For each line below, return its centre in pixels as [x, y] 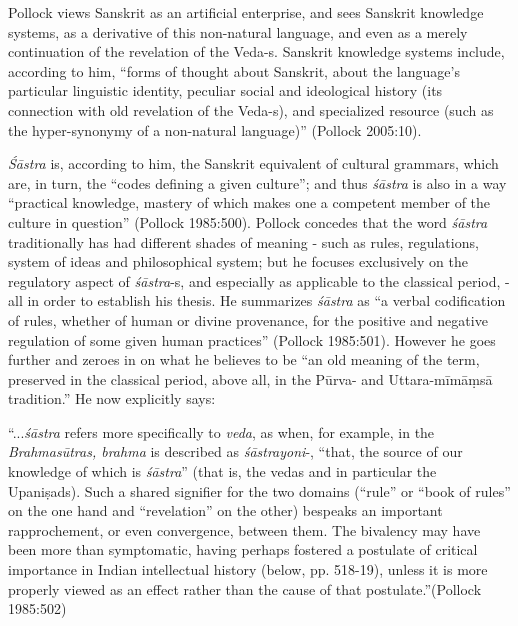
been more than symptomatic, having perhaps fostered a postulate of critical [243, 549]
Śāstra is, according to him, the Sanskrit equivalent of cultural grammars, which [253, 163]
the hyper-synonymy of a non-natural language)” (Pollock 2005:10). [215, 129]
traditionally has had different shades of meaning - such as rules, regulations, [243, 241]
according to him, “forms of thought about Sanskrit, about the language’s [234, 70]
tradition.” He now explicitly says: [112, 398]
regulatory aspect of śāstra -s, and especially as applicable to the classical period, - [259, 280]
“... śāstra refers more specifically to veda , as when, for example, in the [221, 431]
